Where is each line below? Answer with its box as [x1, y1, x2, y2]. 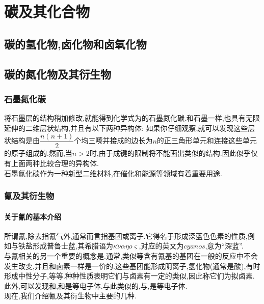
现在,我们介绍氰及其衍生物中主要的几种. [4, 290, 137, 301]
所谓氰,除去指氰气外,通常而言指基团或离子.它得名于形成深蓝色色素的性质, [4, 230, 248, 241]
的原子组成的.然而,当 [4, 148, 72, 158]
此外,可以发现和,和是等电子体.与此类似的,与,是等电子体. [4, 280, 188, 291]
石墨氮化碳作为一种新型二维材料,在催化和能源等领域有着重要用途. [4, 168, 222, 178]
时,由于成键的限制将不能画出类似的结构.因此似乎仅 [89, 148, 258, 158]
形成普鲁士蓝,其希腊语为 [32, 240, 113, 251]
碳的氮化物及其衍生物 [4, 66, 111, 81]
